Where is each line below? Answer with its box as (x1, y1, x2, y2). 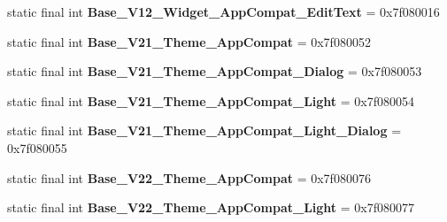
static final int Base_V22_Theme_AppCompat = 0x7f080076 (7, 168, 371, 187)
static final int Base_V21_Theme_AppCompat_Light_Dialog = (7, 121, 402, 140)
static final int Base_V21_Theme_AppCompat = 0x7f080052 (7, 32, 371, 50)
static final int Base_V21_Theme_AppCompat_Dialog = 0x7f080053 (7, 62, 422, 80)
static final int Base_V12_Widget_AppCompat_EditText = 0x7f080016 (7, 3, 440, 20)
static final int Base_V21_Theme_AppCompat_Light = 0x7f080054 (7, 91, 415, 110)
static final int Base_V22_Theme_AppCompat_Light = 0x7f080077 (7, 198, 415, 217)
